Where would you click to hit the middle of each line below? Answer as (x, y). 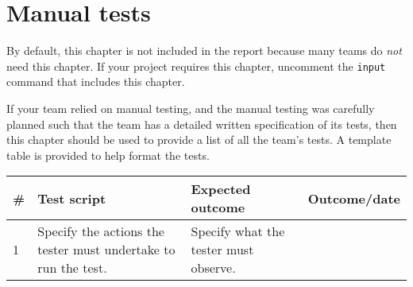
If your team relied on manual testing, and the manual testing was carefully (191, 108)
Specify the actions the (101, 231)
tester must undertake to (106, 250)
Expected (221, 189)
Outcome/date (354, 198)
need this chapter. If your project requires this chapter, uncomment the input (196, 66)
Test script (72, 198)
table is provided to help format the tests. (108, 155)
